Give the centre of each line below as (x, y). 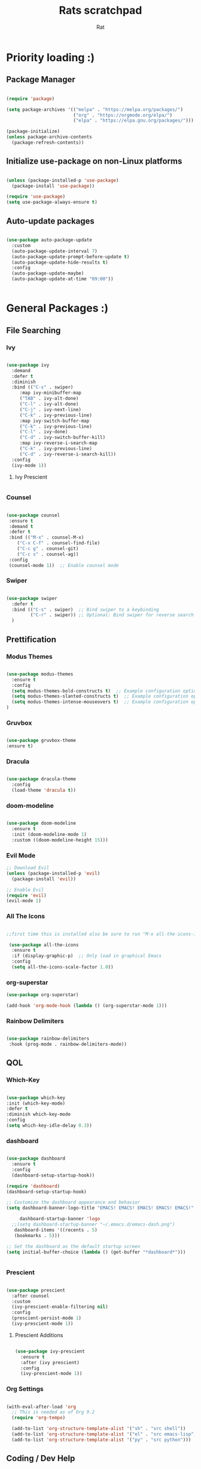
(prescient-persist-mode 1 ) (47, 1318)
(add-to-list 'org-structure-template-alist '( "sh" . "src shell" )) (99, 1429)
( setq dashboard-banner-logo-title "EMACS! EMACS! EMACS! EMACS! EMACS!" (100, 1208)
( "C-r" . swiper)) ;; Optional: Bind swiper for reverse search (112, 615)
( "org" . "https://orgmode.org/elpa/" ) (122, 115)
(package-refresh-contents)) (48, 143)
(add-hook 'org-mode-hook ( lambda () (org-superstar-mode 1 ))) (87, 1006)
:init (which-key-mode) (36, 1103)
